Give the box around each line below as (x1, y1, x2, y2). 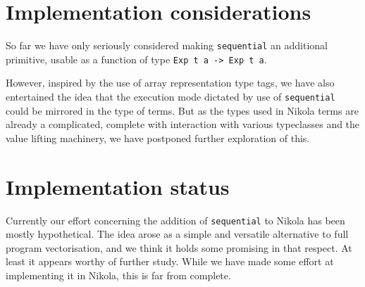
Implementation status (6, 172, 230, 200)
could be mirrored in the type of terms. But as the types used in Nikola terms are (6, 103, 359, 117)
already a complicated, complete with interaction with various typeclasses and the (6, 117, 360, 132)
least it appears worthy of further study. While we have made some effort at (6, 254, 334, 269)
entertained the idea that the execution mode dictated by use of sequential (6, 89, 335, 104)
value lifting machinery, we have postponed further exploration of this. (6, 130, 310, 145)
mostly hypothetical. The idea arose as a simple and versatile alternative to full (6, 227, 349, 241)
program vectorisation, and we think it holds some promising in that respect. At (6, 240, 352, 255)
